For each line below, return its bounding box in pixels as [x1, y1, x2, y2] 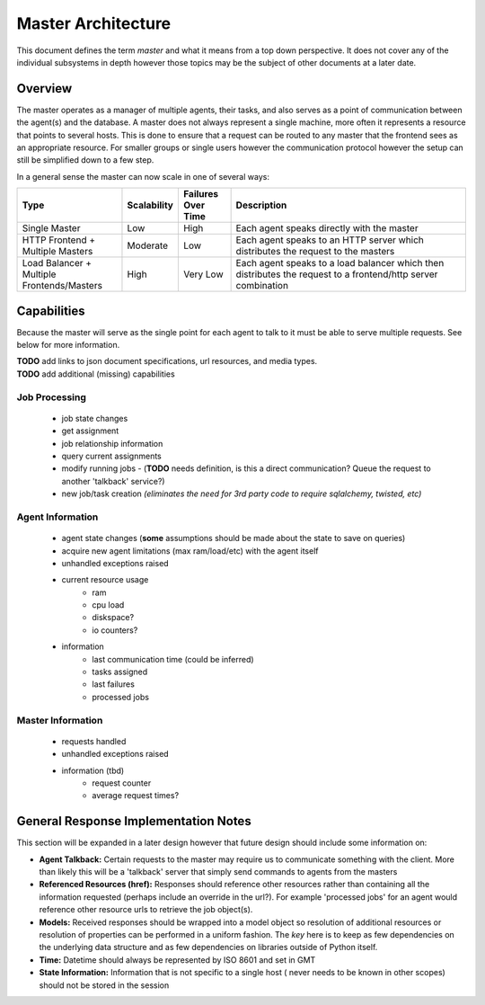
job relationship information [61, 438, 163, 449]
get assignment [61, 425, 119, 436]
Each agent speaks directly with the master [235, 222, 419, 235]
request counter [92, 778, 152, 788]
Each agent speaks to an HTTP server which [235, 234, 424, 246]
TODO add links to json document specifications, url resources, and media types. [16, 356, 318, 367]
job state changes [61, 413, 128, 423]
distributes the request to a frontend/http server [235, 268, 438, 280]
